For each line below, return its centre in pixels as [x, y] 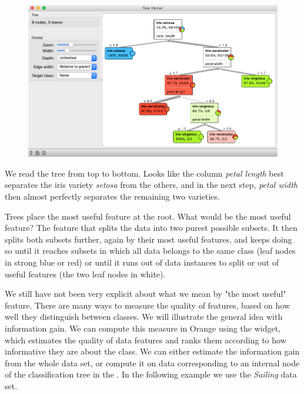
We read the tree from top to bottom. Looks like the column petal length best [144, 173]
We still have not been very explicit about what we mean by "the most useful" [146, 294]
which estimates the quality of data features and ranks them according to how [146, 340]
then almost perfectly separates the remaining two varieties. [112, 196]
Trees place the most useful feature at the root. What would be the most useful [148, 216]
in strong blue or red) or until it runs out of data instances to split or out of [142, 262]
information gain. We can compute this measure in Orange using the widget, [143, 328]
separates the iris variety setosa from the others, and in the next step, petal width [151, 185]
